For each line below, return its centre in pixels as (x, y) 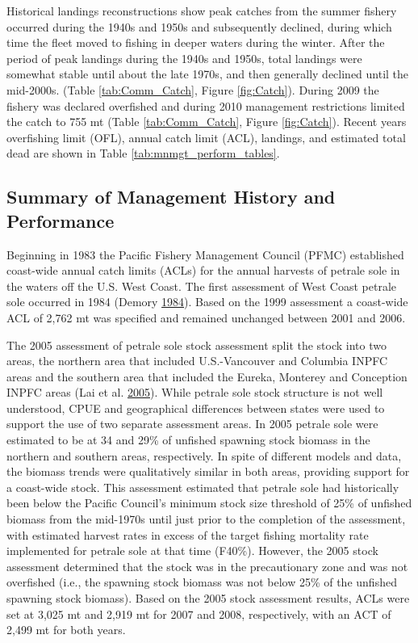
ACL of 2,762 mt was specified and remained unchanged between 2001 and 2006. (206, 317)
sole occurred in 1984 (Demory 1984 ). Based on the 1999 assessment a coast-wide (207, 302)
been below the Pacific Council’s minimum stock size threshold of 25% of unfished (209, 503)
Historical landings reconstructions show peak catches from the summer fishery (202, 11)
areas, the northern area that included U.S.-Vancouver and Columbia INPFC (197, 361)
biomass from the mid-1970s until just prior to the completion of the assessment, (206, 519)
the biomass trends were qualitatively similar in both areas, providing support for (208, 471)
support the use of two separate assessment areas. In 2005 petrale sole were (192, 424)
